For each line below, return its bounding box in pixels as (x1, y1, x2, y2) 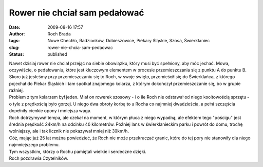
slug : (9, 44, 19, 50)
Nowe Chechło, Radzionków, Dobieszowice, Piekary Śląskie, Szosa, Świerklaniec (47, 38, 210, 44)
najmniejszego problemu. (9, 142, 60, 148)
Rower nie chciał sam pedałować (9, 7, 144, 18)
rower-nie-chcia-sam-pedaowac (47, 44, 113, 50)
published (47, 51, 68, 57)
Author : (9, 31, 25, 36)
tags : (9, 38, 20, 44)
